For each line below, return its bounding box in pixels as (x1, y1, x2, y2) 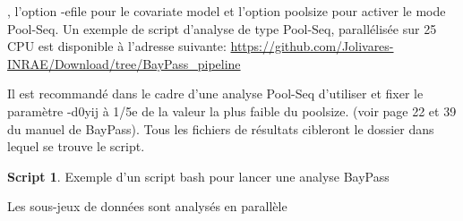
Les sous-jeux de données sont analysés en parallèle (7, 197, 287, 216)
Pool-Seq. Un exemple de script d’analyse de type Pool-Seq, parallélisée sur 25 (7, 19, 437, 38)
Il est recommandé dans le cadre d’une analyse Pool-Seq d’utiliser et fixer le (7, 84, 424, 103)
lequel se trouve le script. (7, 137, 145, 156)
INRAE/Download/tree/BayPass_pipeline (7, 54, 241, 72)
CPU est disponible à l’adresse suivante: (7, 37, 227, 55)
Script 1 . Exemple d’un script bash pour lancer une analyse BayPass (7, 166, 390, 185)
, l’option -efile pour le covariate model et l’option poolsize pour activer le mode (7, 2, 446, 20)
